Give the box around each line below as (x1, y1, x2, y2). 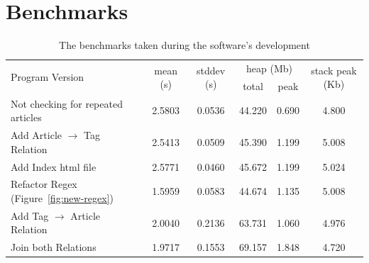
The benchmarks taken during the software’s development (59, 38, 310, 52)
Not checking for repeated (11, 96, 123, 111)
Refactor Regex (11, 177, 77, 191)
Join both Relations (11, 240, 97, 254)
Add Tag (11, 208, 49, 223)
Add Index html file (11, 159, 97, 174)
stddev (197, 62, 226, 77)
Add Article (11, 128, 62, 142)
